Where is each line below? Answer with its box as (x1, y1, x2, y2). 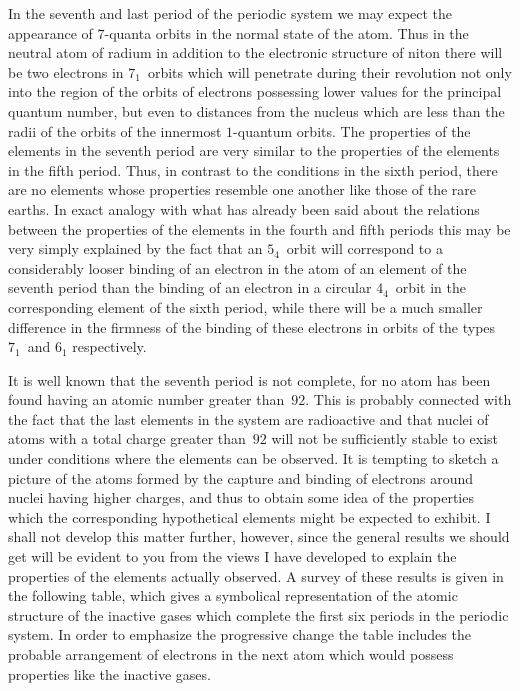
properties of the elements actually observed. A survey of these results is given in (8, 565, 504, 586)
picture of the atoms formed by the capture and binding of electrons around (8, 467, 474, 488)
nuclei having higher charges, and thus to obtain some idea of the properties (8, 487, 474, 508)
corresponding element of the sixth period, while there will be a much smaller (8, 296, 483, 317)
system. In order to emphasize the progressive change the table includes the (8, 624, 471, 645)
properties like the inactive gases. (8, 663, 211, 684)
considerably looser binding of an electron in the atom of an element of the (8, 257, 467, 278)
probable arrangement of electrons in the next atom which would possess (8, 644, 454, 664)
